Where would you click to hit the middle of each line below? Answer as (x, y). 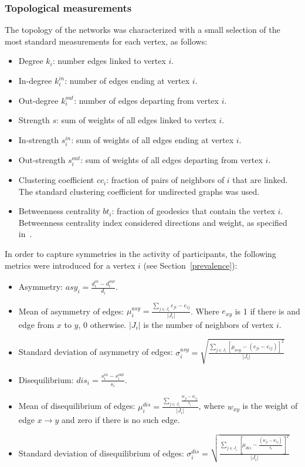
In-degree (35, 80)
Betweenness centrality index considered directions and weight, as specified (153, 222)
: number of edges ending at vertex (127, 80)
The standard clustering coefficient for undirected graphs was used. (139, 191)
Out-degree (38, 100)
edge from (36, 324)
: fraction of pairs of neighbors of (165, 180)
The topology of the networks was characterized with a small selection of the (143, 30)
